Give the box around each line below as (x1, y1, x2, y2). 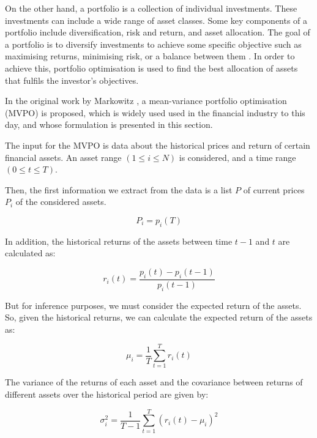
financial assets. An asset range (5, 150, 122, 163)
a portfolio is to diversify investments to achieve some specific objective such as (5, 37, 302, 50)
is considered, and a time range (179, 150, 296, 163)
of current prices (243, 183, 305, 196)
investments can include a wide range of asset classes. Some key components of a (5, 13, 308, 26)
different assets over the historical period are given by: (5, 388, 209, 401)
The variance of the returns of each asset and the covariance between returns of (5, 376, 303, 388)
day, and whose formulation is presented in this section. (5, 118, 213, 131)
